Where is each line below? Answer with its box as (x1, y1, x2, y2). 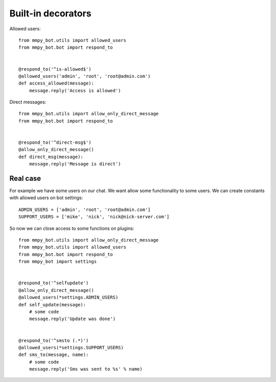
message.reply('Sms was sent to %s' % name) (29, 366, 143, 372)
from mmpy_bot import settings (18, 259, 97, 265)
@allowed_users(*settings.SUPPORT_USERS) (18, 345, 124, 350)
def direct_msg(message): (18, 154, 84, 160)
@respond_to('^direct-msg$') (18, 140, 91, 145)
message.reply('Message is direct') (29, 161, 121, 167)
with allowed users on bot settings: (9, 195, 83, 201)
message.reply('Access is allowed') (29, 88, 121, 93)
